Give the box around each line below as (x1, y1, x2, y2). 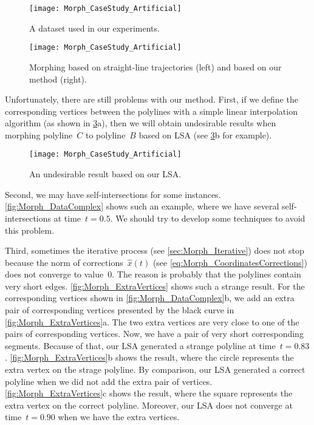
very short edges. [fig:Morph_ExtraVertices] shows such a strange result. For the (5, 279, 305, 292)
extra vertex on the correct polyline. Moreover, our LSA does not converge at (5, 398, 293, 411)
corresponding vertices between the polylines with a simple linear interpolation (5, 104, 298, 117)
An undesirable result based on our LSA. (29, 168, 182, 180)
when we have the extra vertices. (58, 410, 180, 423)
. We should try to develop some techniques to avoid (110, 211, 305, 224)
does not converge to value (5, 268, 104, 280)
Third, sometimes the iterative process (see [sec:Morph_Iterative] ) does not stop (5, 244, 304, 257)
